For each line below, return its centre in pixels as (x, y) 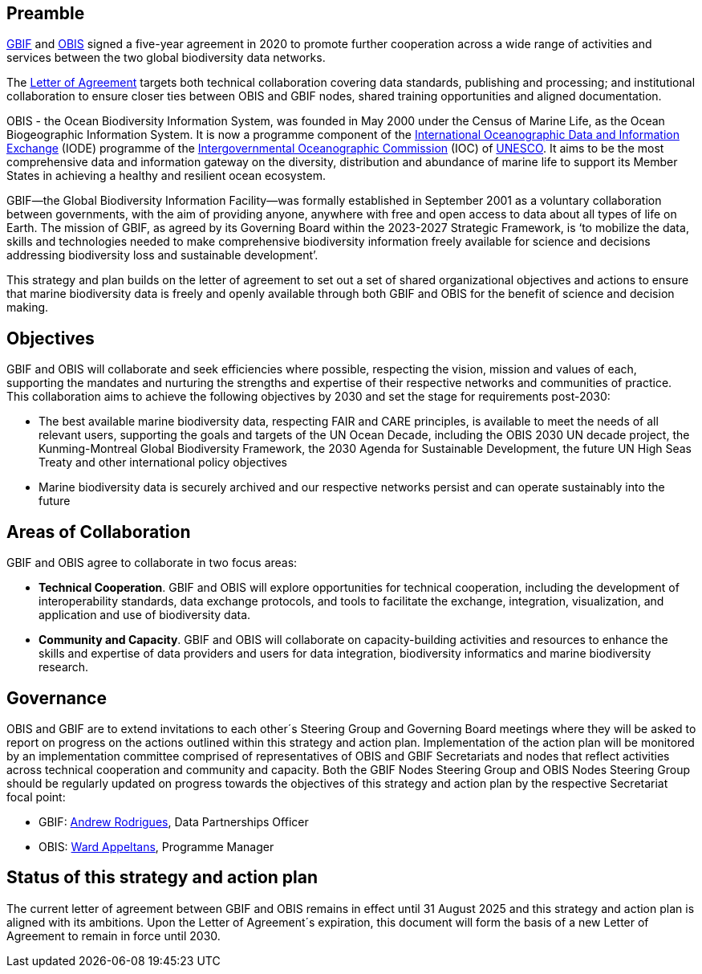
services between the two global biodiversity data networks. (166, 58)
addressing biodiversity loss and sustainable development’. (162, 255)
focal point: (36, 797)
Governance (57, 698)
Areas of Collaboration (99, 532)
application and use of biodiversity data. (145, 615)
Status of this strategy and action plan (162, 878)
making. (28, 308)
